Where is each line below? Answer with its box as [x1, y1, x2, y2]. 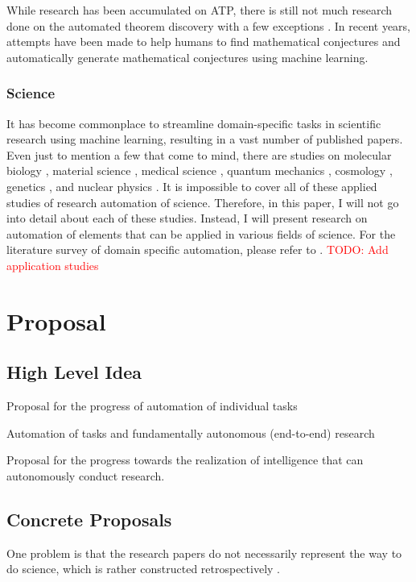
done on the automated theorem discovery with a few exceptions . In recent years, [6, 17, 411, 34]
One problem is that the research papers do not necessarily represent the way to [6, 544, 402, 561]
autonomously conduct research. [6, 467, 165, 484]
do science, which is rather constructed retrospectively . [6, 560, 280, 577]
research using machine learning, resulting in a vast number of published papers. [6, 131, 403, 148]
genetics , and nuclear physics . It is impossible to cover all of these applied [6, 177, 377, 194]
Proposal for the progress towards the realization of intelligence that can [6, 451, 364, 468]
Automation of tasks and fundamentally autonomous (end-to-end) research [6, 424, 375, 441]
